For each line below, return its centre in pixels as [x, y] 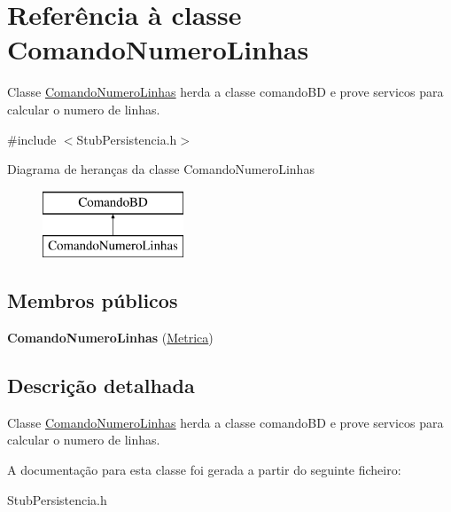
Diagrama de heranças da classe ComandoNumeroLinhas [161, 169]
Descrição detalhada [101, 386]
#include [32, 139]
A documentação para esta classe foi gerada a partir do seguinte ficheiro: [204, 470]
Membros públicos [93, 300]
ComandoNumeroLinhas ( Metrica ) [110, 338]
